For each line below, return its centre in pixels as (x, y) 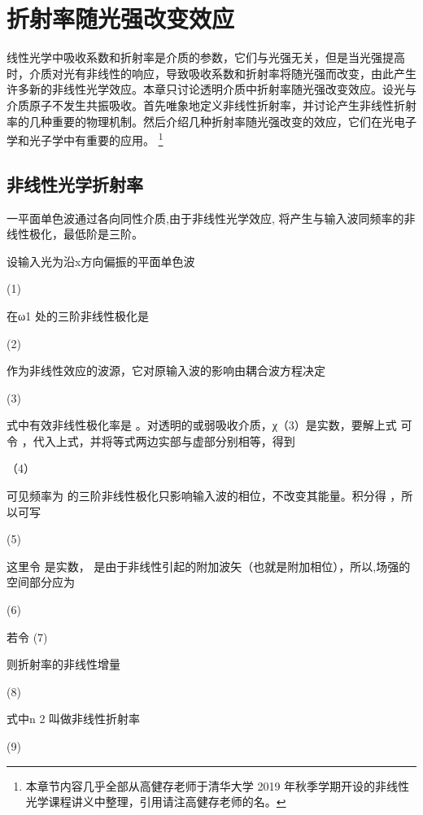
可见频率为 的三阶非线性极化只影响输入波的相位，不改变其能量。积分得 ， (204, 496)
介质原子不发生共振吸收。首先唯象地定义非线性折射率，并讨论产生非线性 (200, 105)
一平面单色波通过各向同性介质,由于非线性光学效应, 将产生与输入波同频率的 (205, 218)
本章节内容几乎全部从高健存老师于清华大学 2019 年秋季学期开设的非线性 (218, 785)
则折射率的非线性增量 (63, 664)
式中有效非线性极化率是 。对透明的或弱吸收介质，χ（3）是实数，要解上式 (202, 425)
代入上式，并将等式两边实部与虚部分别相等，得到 (164, 440)
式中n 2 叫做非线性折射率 (74, 719)
